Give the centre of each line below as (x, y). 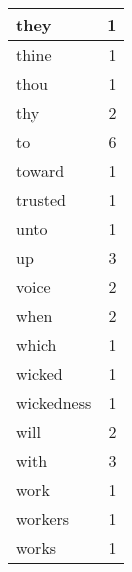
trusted (41, 199)
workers (43, 518)
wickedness (54, 402)
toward (40, 170)
